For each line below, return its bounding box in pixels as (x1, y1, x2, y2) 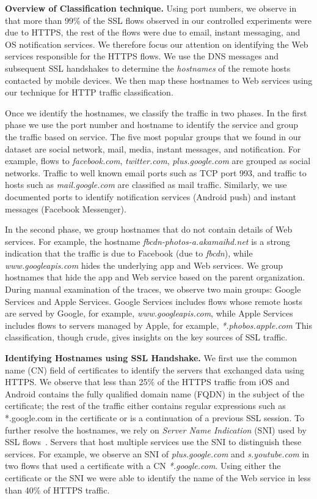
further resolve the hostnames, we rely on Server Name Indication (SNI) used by (5, 423, 307, 436)
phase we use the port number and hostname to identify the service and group (5, 118, 298, 131)
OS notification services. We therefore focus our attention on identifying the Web (5, 37, 308, 50)
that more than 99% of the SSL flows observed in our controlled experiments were (5, 13, 312, 26)
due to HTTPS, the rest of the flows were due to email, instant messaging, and (5, 26, 301, 39)
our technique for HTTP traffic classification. (5, 86, 173, 99)
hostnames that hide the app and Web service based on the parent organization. (5, 271, 305, 283)
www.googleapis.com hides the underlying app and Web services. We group (5, 258, 283, 271)
